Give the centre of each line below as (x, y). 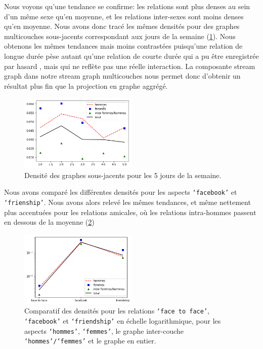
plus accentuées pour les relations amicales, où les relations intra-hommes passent (130, 212)
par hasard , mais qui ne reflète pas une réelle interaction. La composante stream (130, 66)
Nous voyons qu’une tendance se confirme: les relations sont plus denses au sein (127, 6)
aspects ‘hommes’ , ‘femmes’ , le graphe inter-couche (104, 330)
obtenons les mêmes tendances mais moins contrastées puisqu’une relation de (123, 46)
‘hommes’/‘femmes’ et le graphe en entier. (90, 341)
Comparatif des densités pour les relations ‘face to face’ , (117, 311)
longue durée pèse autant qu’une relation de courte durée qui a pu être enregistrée (131, 56)
